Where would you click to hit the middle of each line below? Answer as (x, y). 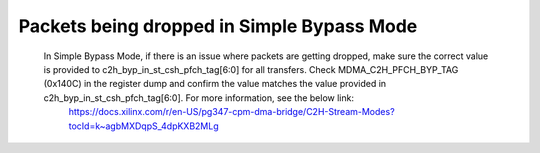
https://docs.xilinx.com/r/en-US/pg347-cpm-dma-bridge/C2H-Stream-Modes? (231, 112)
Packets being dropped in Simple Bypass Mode (218, 26)
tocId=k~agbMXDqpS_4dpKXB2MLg (143, 126)
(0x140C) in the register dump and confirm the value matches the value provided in (215, 84)
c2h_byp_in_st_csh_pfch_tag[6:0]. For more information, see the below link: (199, 97)
